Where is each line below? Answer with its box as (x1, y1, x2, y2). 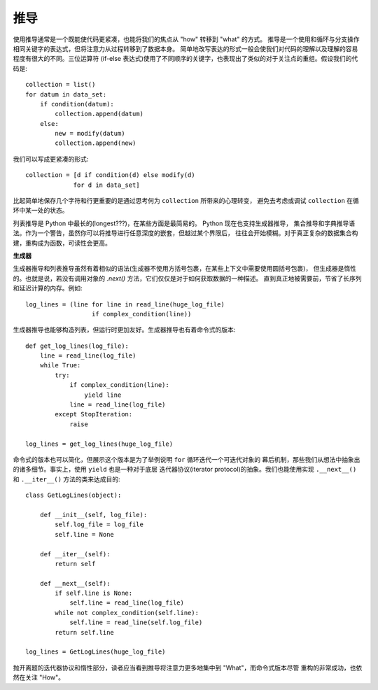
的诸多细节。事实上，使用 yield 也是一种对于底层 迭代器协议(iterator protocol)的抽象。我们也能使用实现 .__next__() (13, 465, 357, 474)
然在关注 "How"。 (13, 673, 64, 682)
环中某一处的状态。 (13, 206, 69, 215)
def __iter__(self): (39, 550, 111, 558)
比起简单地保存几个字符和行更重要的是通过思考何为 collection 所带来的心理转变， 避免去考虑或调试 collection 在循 (13, 197, 360, 205)
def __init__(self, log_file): (39, 511, 148, 519)
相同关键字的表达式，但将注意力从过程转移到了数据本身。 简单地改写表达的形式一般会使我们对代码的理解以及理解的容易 (13, 44, 358, 52)
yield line (84, 390, 122, 399)
